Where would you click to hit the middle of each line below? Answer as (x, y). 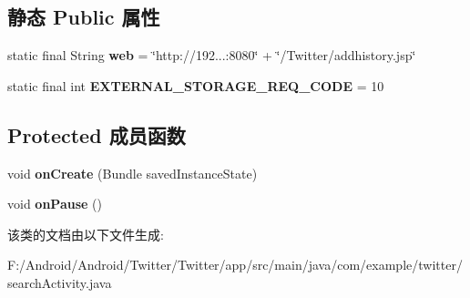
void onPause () (55, 204)
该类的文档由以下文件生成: (86, 234)
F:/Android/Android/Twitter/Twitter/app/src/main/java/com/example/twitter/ (235, 265)
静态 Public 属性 (84, 17)
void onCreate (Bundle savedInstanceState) (133, 173)
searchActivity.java (60, 282)
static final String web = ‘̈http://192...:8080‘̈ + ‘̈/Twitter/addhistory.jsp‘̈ (212, 55)
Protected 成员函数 (97, 134)
